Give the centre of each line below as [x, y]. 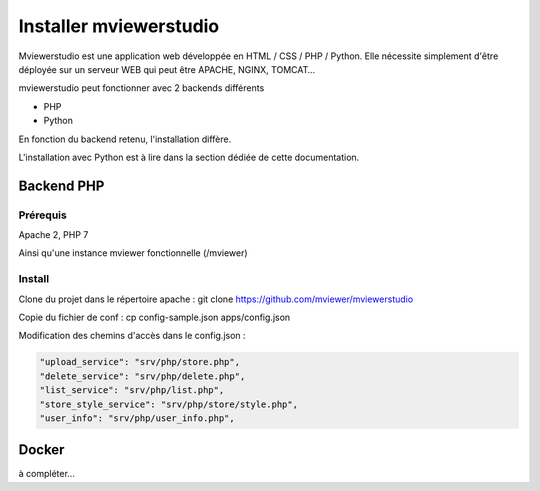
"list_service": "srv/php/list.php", [132, 390]
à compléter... [46, 474]
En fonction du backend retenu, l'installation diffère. [125, 139]
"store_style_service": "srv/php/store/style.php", [169, 404]
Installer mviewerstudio [119, 26]
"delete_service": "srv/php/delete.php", [142, 376]
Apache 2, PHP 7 [53, 235]
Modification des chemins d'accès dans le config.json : [132, 336]
